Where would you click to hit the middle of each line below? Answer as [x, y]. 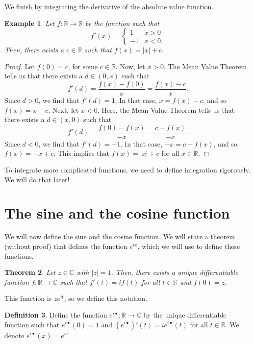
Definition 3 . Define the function [56, 314]
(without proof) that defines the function [66, 246]
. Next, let [63, 110]
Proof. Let [20, 66]
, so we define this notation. [105, 298]
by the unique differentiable [185, 314]
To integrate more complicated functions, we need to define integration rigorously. [127, 170]
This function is [28, 298]
